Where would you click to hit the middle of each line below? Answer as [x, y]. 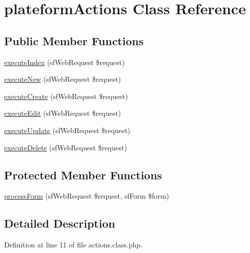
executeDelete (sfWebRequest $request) [66, 147]
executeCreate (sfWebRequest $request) [66, 96]
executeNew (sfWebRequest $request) [63, 79]
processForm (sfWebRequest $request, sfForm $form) [87, 196]
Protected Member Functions [83, 175]
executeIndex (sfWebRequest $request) [64, 62]
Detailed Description [60, 223]
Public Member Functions [74, 40]
